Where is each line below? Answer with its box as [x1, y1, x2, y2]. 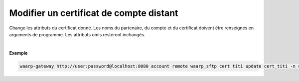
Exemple [9, 50, 28, 56]
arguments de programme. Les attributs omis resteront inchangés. [9, 31, 146, 37]
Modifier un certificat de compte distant [9, 7, 178, 18]
